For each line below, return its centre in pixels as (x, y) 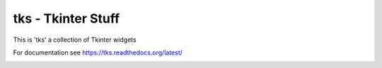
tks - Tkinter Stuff (66, 18)
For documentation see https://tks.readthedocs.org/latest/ (98, 52)
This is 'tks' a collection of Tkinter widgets (75, 40)
